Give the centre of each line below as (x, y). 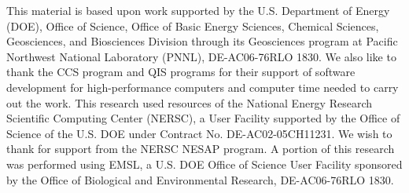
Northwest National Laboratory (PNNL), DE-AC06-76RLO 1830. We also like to (201, 56)
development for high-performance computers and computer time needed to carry (203, 87)
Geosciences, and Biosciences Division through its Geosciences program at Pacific (202, 41)
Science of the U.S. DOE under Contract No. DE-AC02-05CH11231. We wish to (199, 133)
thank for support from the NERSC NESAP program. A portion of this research (201, 149)
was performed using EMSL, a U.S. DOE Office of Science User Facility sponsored (204, 164)
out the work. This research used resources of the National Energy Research (190, 102)
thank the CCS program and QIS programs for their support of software (181, 72)
